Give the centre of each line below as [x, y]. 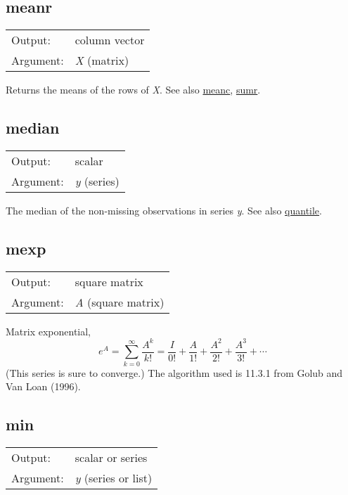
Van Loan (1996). [43, 386]
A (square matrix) [120, 302]
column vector [110, 40]
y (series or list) [114, 478]
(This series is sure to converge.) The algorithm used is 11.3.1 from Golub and [174, 372]
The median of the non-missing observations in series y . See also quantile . [164, 210]
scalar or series [111, 458]
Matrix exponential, [49, 331]
